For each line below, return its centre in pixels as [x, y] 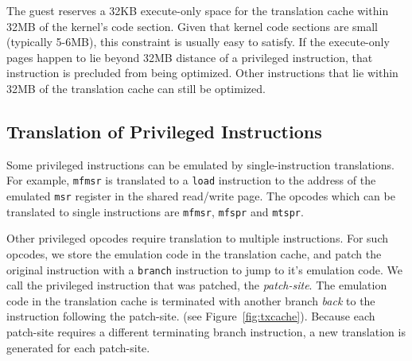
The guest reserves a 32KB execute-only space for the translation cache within [198, 10]
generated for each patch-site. [78, 347]
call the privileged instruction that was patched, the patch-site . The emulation [197, 285]
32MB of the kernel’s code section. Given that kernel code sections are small [192, 26]
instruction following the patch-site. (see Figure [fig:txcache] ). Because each [191, 316]
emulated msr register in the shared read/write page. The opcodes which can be [201, 196]
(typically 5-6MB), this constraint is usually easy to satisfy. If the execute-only [198, 42]
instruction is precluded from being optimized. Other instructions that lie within [202, 73]
